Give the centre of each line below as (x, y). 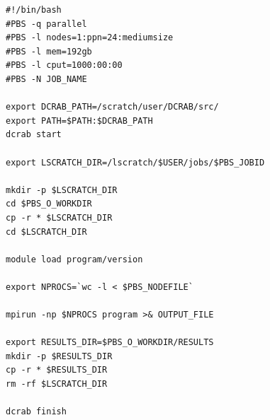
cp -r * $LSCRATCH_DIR (59, 217)
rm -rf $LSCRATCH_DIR (57, 384)
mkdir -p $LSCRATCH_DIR (62, 190)
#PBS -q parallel (46, 24)
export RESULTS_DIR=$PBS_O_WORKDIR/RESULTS (110, 343)
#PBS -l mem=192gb (49, 51)
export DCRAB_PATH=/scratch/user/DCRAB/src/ (112, 107)
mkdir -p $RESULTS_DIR (59, 356)
